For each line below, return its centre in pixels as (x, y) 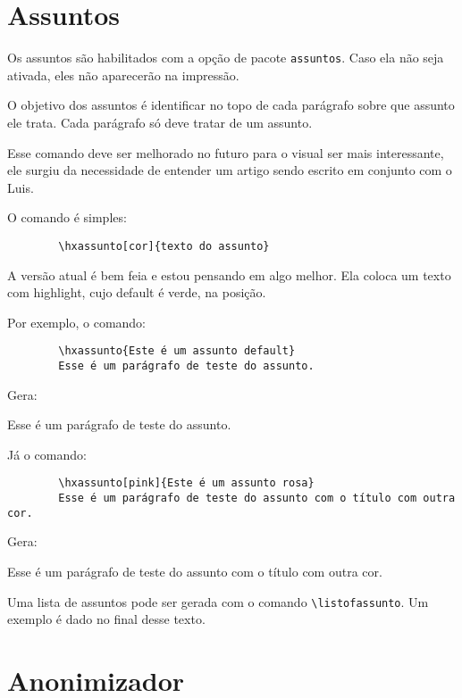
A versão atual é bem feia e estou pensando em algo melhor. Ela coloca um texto (229, 274)
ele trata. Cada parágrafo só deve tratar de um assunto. (160, 122)
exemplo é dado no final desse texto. (106, 619)
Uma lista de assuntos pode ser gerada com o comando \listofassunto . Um (218, 601)
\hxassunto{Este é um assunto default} (177, 351)
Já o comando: (47, 454)
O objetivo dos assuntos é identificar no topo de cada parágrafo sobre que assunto (231, 105)
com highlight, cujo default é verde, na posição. (137, 292)
